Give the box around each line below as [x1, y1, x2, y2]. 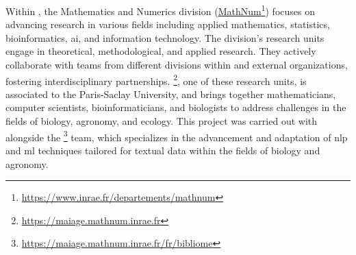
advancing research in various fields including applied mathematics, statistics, [5, 17, 330, 32]
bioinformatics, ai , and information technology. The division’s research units [5, 30, 325, 45]
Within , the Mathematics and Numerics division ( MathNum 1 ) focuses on [5, 2, 315, 18]
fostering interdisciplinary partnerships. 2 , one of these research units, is [5, 71, 307, 88]
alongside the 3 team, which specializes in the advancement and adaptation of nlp [5, 127, 348, 144]
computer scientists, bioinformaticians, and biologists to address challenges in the [5, 100, 346, 114]
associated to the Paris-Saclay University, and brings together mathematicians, [5, 86, 336, 101]
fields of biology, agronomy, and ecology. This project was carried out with [5, 114, 318, 128]
